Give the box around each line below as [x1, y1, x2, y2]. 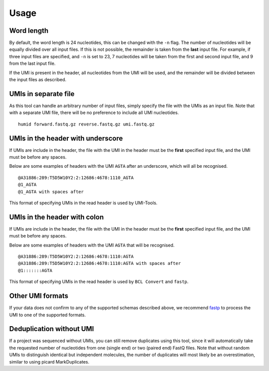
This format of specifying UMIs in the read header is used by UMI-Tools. [9, 200, 158, 206]
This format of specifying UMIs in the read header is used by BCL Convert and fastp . [9, 279, 189, 285]
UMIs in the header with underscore [9, 134, 123, 142]
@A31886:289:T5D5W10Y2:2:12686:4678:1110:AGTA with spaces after [18, 260, 181, 266]
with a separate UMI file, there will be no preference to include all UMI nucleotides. [9, 110, 179, 116]
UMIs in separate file [9, 90, 75, 98]
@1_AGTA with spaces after [18, 189, 84, 194]
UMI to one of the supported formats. [9, 312, 86, 318]
